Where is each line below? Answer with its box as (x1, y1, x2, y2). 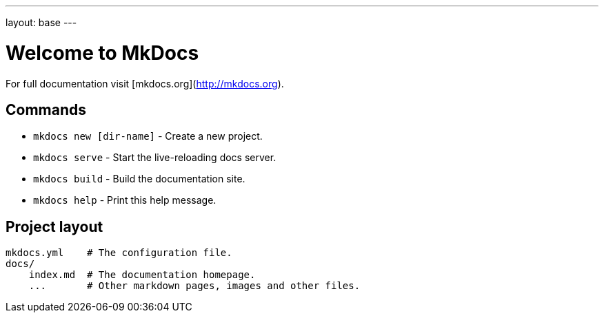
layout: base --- (6, 17, 77, 28)
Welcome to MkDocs (6, 41, 199, 65)
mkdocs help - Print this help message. (33, 194, 217, 206)
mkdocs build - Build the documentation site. (33, 173, 245, 185)
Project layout (6, 218, 103, 235)
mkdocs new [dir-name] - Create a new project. (33, 130, 263, 142)
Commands (6, 100, 87, 118)
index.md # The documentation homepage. (28, 269, 256, 281)
